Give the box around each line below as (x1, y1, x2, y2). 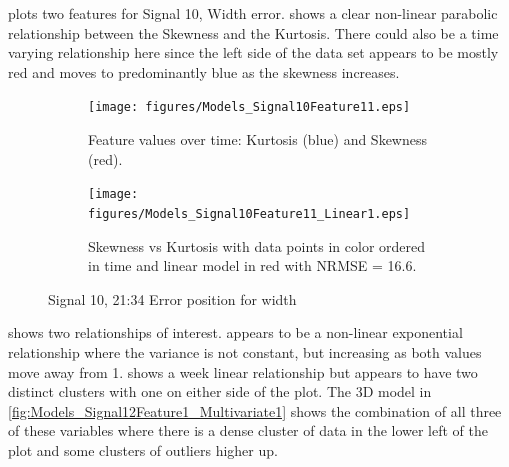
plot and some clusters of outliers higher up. (8, 439, 278, 460)
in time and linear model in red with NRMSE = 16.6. (88, 255, 417, 276)
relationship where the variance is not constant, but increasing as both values (8, 341, 482, 362)
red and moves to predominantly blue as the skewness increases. (8, 61, 400, 82)
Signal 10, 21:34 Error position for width (48, 288, 297, 309)
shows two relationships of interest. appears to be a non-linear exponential (8, 322, 463, 343)
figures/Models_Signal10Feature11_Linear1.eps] (88, 206, 411, 221)
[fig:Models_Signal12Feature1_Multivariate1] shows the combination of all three (8, 400, 502, 421)
